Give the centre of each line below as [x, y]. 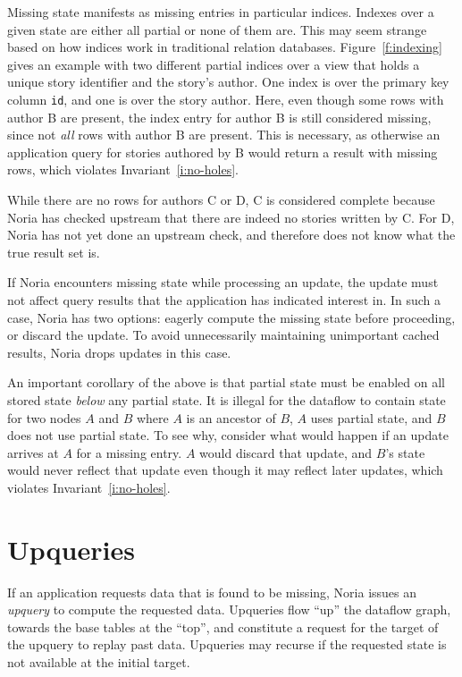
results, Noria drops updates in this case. [119, 352]
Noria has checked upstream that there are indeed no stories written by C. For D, [231, 217]
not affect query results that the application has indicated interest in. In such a [224, 299]
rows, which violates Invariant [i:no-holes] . [123, 169]
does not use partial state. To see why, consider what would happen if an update [228, 435]
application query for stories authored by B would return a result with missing [223, 152]
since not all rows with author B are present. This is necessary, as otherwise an [224, 135]
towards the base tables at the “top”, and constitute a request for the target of [223, 626]
